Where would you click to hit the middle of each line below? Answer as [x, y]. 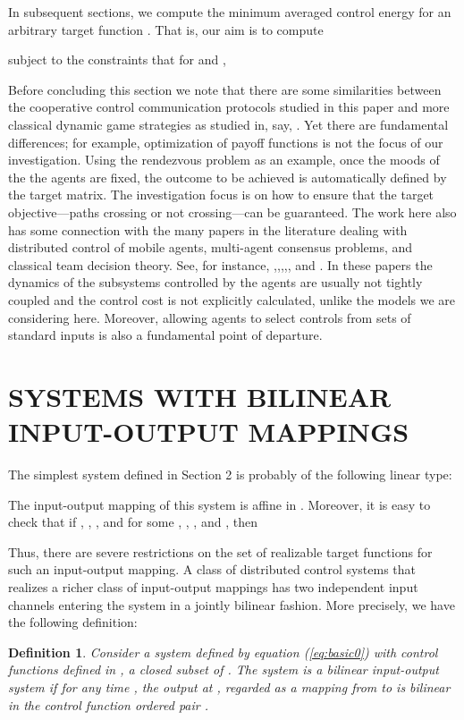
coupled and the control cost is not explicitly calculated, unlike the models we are [232, 299]
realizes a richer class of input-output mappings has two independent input [213, 586]
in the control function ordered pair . [109, 704]
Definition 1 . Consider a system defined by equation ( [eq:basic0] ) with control [223, 652]
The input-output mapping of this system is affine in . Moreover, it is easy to [219, 504]
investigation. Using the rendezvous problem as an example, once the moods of [224, 160]
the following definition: [73, 622]
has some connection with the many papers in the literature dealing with [208, 229]
